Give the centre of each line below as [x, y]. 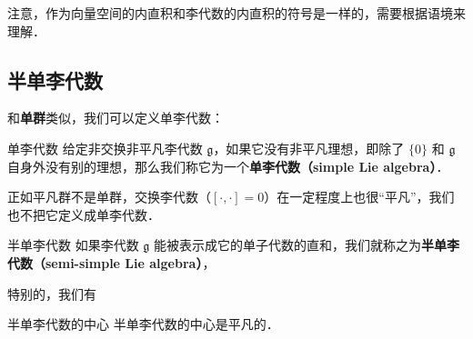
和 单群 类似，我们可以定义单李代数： [116, 118]
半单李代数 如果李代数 [73, 245]
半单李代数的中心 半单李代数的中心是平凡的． [143, 324]
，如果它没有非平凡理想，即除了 [309, 148]
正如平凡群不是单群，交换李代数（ [109, 197]
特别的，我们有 [52, 293]
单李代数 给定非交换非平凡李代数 [105, 148]
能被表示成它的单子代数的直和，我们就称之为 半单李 [307, 245]
